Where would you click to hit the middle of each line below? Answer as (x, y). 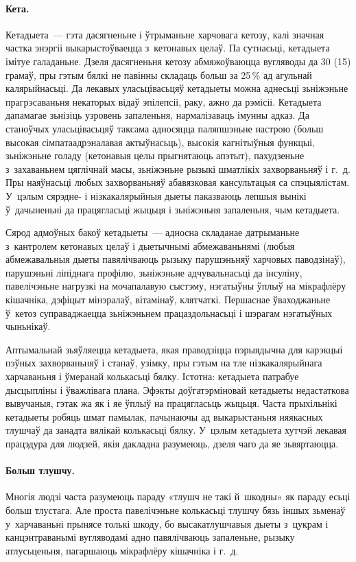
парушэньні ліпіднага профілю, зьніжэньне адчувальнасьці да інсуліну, (154, 272)
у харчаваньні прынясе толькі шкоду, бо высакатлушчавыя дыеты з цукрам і (167, 523)
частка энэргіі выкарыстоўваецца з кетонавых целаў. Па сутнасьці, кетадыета (168, 48)
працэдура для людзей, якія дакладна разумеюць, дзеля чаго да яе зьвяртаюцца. (172, 444)
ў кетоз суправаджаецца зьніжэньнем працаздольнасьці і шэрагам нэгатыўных (169, 313)
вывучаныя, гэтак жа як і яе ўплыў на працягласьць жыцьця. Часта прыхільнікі (171, 403)
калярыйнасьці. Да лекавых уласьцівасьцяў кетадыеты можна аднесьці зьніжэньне (177, 88)
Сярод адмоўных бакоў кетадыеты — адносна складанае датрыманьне (153, 232)
